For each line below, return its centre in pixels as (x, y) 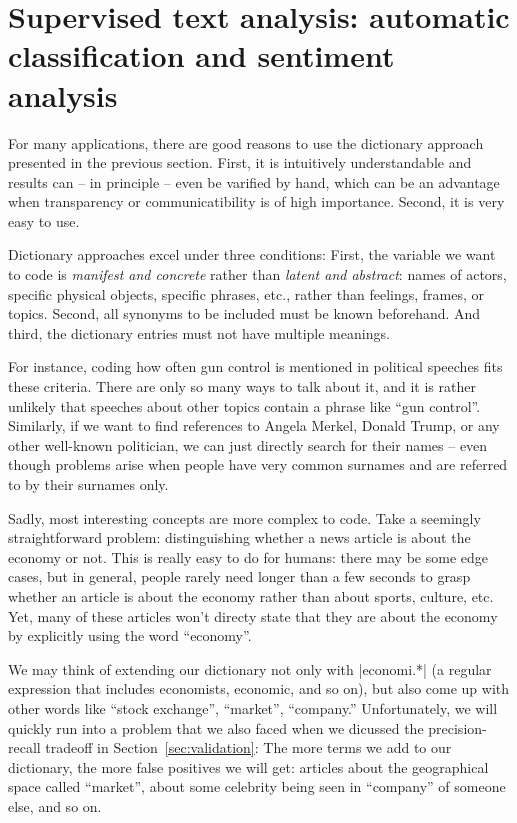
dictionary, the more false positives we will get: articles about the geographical (248, 766)
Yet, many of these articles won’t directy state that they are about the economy (253, 615)
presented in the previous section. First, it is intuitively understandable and (240, 162)
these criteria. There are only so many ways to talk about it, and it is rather (242, 386)
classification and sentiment (201, 55)
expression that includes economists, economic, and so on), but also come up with (259, 688)
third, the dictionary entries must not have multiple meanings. (199, 332)
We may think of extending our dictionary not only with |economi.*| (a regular (250, 668)
